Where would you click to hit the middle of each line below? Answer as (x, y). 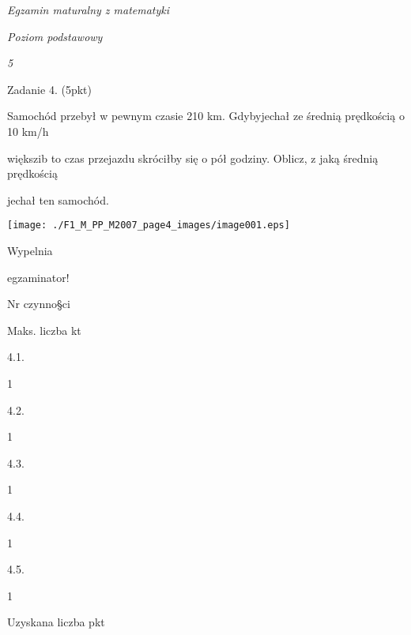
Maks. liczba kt (44, 330)
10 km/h (28, 131)
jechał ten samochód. (58, 199)
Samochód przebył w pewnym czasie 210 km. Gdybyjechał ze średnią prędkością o (206, 116)
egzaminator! (38, 277)
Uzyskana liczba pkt (56, 622)
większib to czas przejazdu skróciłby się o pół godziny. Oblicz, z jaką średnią (193, 158)
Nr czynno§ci (39, 304)
